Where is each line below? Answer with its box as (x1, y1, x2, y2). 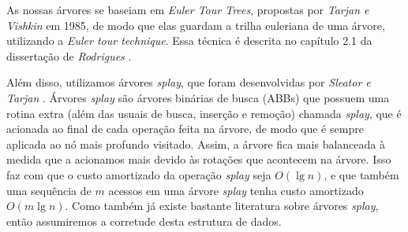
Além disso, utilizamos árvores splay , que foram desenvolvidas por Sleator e (6, 74, 371, 90)
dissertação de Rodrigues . (6, 47, 132, 64)
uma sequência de (6, 182, 92, 198)
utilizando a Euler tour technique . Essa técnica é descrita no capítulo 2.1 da (6, 32, 372, 49)
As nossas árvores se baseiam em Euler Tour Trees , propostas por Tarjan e (6, 2, 369, 17)
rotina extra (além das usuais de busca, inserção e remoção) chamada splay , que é (6, 105, 402, 121)
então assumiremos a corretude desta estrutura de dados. (6, 212, 282, 229)
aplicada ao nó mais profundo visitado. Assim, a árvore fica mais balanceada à (6, 135, 386, 152)
